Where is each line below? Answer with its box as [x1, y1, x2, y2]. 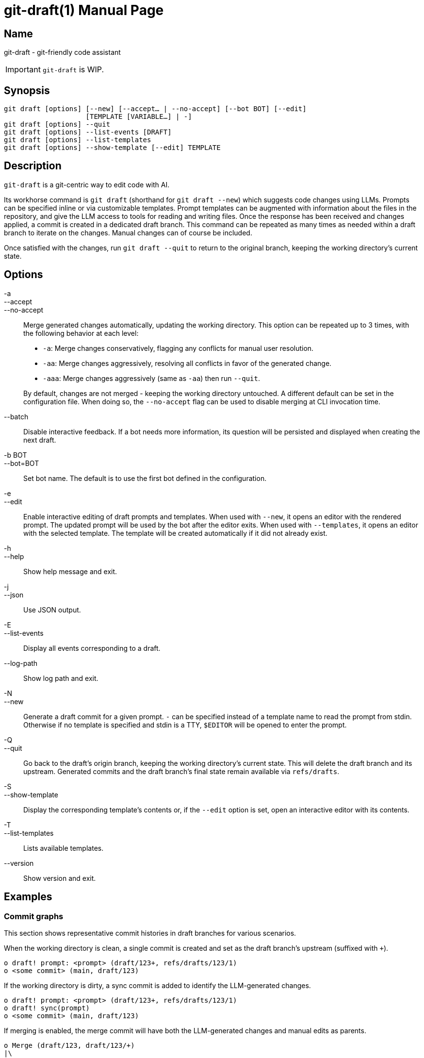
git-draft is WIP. [42, 65, 104, 75]
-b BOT [4, 450, 27, 459]
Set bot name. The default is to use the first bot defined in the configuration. [23, 474, 267, 482]
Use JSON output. [23, 605, 81, 614]
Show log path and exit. [23, 674, 98, 682]
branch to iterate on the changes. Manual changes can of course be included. [4, 228, 252, 237]
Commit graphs [4, 911, 64, 921]
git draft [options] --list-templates [4, 136, 151, 144]
